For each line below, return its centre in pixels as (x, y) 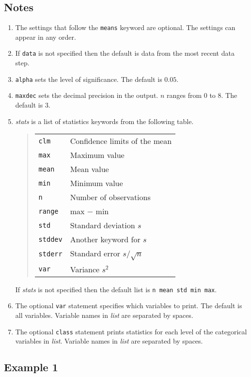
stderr (50, 254)
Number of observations (110, 197)
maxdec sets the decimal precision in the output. (87, 95)
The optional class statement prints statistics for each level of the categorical (131, 331)
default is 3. (33, 105)
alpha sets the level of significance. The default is (89, 79)
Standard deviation (102, 225)
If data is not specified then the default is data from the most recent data (125, 53)
